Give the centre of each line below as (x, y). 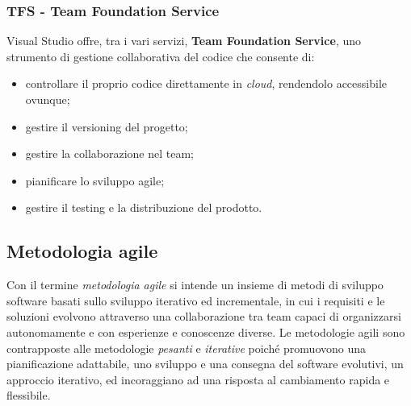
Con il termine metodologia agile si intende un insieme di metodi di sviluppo (195, 285)
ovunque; (48, 99)
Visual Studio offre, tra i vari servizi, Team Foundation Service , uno (184, 41)
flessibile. (29, 395)
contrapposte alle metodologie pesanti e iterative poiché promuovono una (187, 348)
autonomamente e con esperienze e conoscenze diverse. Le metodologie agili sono (206, 331)
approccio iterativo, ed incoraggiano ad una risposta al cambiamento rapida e (198, 379)
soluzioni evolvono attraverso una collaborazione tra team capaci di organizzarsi (204, 316)
